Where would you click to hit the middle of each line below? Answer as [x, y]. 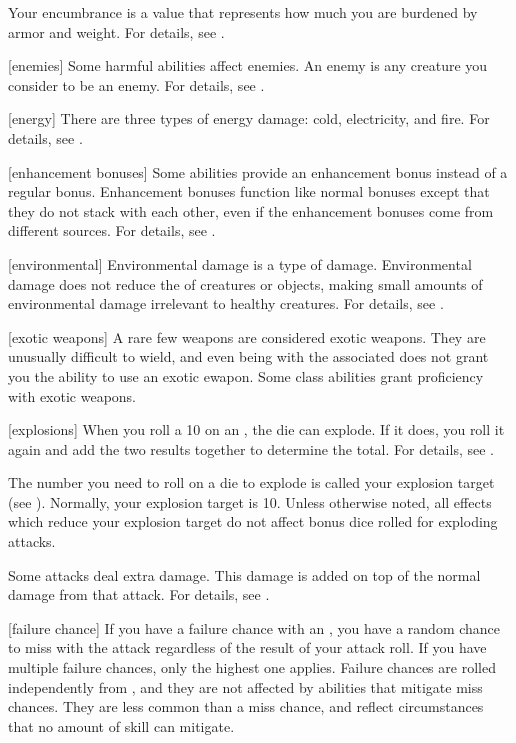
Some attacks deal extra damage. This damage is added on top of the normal [244, 574]
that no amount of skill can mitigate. [121, 725]
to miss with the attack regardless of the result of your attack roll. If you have [247, 647]
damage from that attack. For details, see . [139, 594]
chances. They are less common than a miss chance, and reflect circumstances [246, 706]
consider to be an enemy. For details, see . [136, 84]
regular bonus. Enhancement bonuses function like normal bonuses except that [249, 191]
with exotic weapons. [72, 395]
